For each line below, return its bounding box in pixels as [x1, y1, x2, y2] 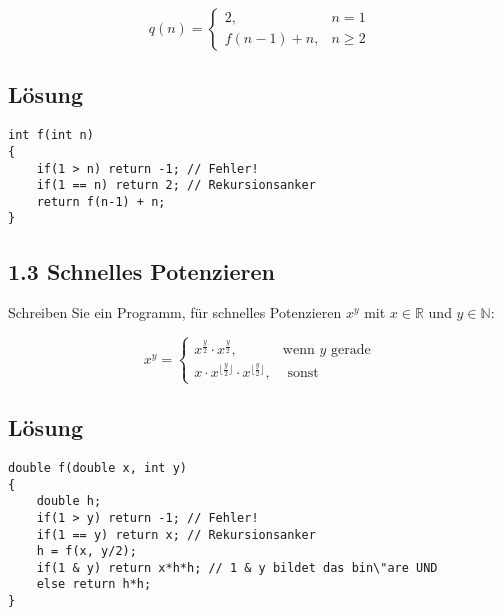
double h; [36, 494, 102, 509]
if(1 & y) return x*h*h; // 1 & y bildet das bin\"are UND [36, 560, 438, 575]
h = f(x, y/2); [36, 544, 137, 559]
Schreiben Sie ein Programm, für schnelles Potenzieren [8, 302, 342, 323]
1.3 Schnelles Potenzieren [8, 255, 276, 286]
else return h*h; [36, 577, 152, 592]
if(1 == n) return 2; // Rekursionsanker [36, 178, 316, 193]
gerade [330, 343, 371, 358]
